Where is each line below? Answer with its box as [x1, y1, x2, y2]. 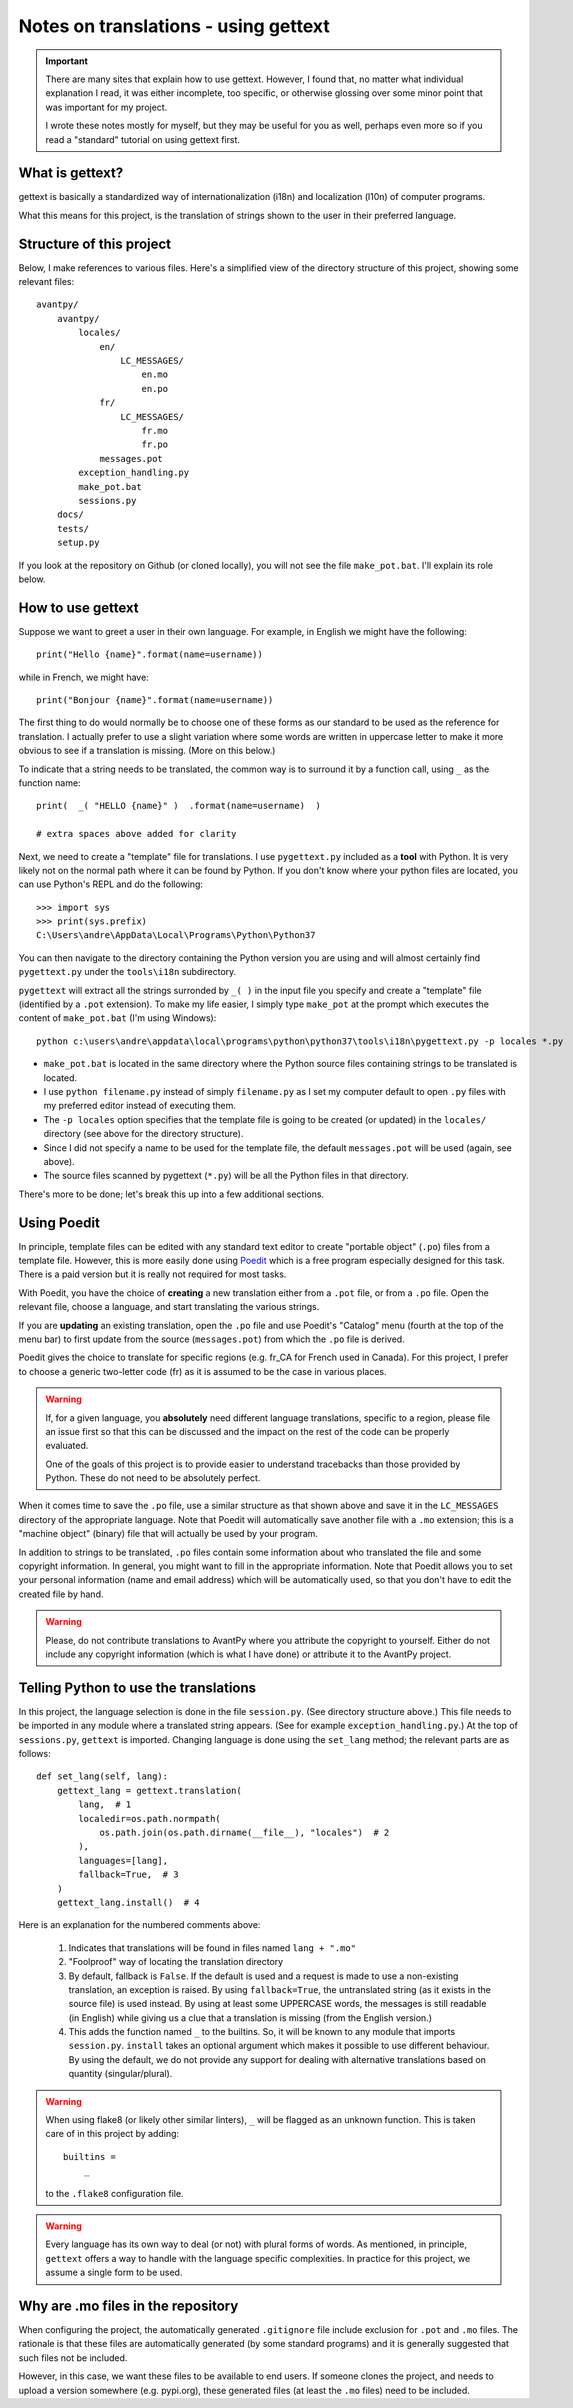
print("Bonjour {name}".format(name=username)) [36, 694, 274, 705]
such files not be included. [18, 2351, 128, 2364]
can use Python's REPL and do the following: [18, 878, 204, 890]
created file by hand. [18, 1588, 104, 1600]
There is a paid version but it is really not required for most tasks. [18, 1268, 287, 1280]
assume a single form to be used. [45, 2266, 183, 2279]
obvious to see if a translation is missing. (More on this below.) [18, 745, 276, 757]
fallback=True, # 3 [78, 1869, 179, 1880]
